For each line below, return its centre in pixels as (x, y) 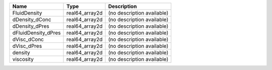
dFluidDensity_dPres (37, 33)
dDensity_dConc (32, 19)
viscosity (23, 59)
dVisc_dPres (27, 46)
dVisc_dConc (28, 39)
